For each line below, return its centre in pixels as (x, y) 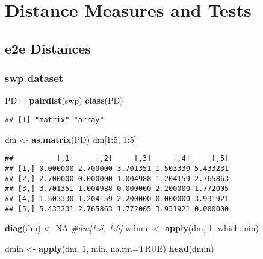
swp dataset (34, 78)
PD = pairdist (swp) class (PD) (64, 100)
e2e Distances (48, 48)
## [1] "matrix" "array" (54, 120)
